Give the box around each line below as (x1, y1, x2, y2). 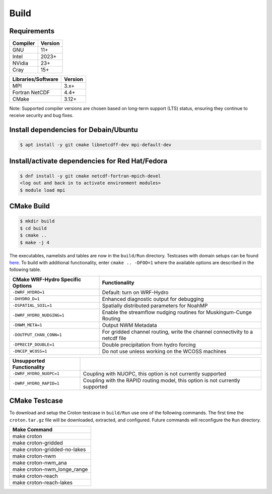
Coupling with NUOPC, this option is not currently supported (83, 370, 227, 377)
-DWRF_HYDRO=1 (12, 290, 45, 295)
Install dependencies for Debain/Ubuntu (9, 126, 138, 134)
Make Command (12, 426, 53, 433)
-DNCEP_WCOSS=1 (12, 349, 47, 354)
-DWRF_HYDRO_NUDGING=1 (12, 313, 65, 318)
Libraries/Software (12, 76, 59, 83)
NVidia (12, 60, 29, 67)
